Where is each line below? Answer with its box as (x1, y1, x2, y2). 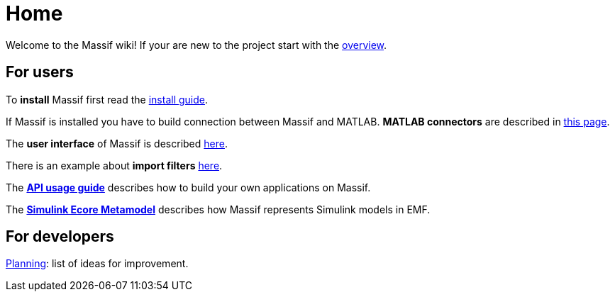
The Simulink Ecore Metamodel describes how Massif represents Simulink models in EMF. (6, 203, 431, 215)
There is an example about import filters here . (6, 159, 223, 172)
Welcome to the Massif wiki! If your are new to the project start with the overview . (6, 38, 387, 51)
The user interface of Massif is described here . (6, 137, 228, 150)
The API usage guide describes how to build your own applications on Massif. (6, 181, 371, 194)
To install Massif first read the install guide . (6, 93, 209, 106)
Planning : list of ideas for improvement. (6, 257, 189, 270)
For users (6, 63, 74, 82)
